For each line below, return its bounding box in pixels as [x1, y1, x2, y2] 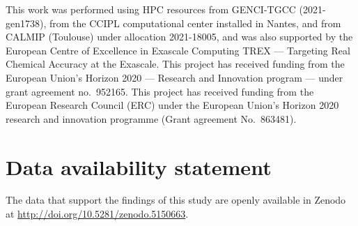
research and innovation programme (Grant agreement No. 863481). [6, 111, 297, 126]
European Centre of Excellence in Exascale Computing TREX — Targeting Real [6, 43, 350, 57]
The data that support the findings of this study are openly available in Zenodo [6, 193, 346, 207]
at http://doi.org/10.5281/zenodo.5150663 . [6, 206, 189, 221]
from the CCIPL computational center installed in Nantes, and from [49, 15, 341, 30]
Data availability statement [6, 152, 272, 181]
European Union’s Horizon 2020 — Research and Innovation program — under [6, 70, 343, 84]
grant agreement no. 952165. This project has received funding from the [6, 84, 314, 98]
